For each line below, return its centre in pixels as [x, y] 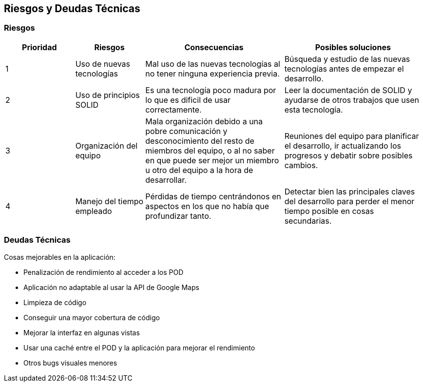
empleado [94, 211]
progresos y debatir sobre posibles [348, 155]
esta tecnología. [314, 109]
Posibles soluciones [353, 47]
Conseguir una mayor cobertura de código [92, 317]
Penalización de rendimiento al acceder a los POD [104, 272]
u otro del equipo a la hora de [199, 170]
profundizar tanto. [178, 216]
